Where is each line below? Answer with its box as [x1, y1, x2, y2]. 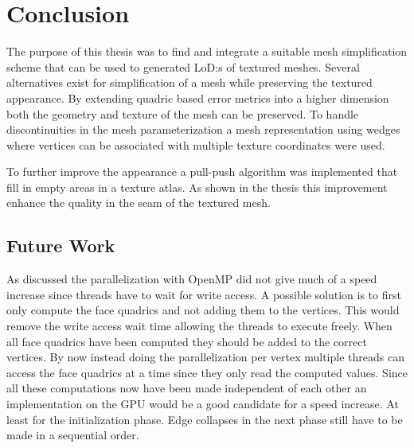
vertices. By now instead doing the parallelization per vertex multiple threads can [6, 349, 404, 365]
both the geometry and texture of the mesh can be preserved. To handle [6, 105, 359, 122]
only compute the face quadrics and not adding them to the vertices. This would [6, 302, 400, 318]
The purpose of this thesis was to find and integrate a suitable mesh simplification [6, 43, 408, 60]
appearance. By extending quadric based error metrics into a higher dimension [6, 89, 389, 106]
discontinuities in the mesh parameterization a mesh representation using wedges [6, 121, 400, 138]
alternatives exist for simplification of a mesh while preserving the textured [6, 74, 373, 91]
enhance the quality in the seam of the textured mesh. [6, 194, 271, 211]
